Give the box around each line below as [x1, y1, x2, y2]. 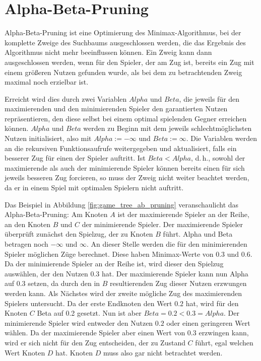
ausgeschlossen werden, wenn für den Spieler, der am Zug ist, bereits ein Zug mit [5, 56, 254, 67]
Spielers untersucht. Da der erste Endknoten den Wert [5, 298, 172, 308]
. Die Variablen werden [186, 133, 257, 143]
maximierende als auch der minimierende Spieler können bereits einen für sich [5, 162, 245, 173]
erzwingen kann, [199, 327, 249, 338]
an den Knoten [5, 219, 51, 229]
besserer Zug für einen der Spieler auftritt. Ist [5, 153, 146, 163]
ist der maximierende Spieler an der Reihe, [117, 209, 249, 220]
